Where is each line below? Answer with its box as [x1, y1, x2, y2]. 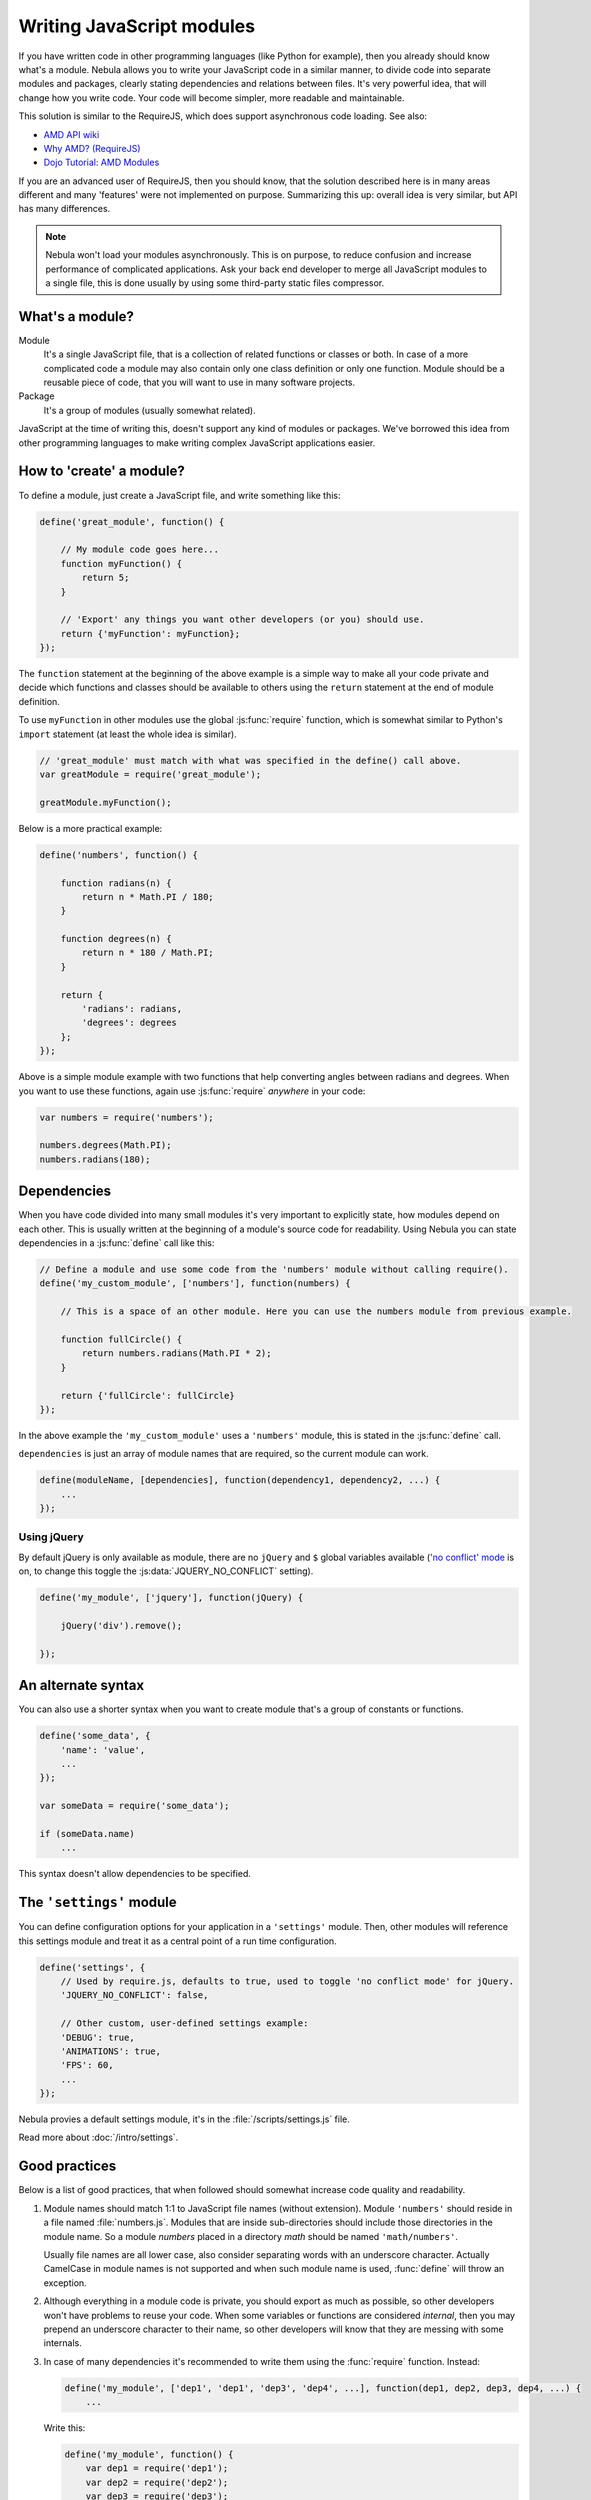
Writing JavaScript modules [18, 15, 255, 37]
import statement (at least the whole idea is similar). [18, 728, 237, 740]
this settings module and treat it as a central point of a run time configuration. [18, 1935, 337, 1947]
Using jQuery [18, 1530, 84, 1544]
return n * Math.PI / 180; [81, 891, 214, 902]
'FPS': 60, [60, 2060, 114, 2071]
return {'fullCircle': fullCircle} [60, 1390, 235, 1401]
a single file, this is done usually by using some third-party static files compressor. [45, 277, 385, 289]
